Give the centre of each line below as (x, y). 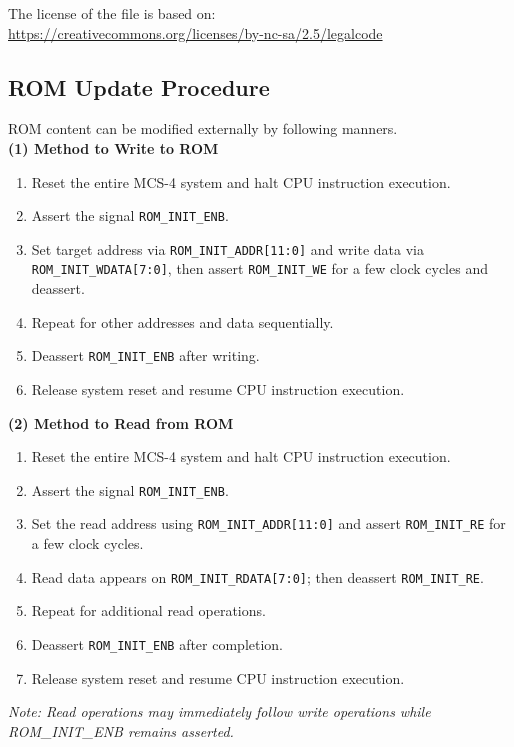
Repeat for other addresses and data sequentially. (182, 321)
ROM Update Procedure (139, 86)
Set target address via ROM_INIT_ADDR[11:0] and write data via (227, 248)
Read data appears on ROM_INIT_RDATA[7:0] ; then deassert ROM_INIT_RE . (257, 576)
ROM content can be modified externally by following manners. (203, 128)
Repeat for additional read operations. (148, 610)
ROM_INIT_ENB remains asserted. (121, 730)
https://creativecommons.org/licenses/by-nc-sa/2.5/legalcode (195, 32)
